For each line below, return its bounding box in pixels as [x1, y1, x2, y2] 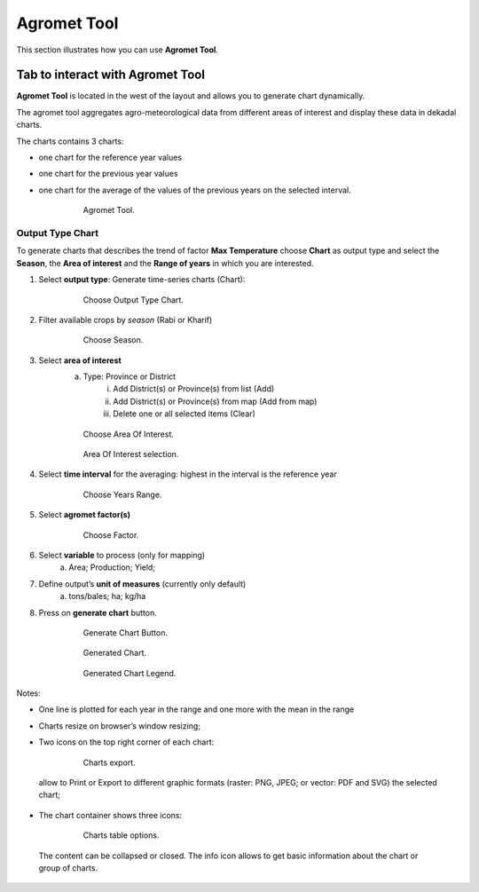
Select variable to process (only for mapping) [38, 549, 206, 560]
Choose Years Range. [82, 489, 162, 500]
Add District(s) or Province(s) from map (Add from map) [113, 396, 318, 407]
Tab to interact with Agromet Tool [16, 67, 206, 83]
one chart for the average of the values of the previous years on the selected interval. [38, 185, 351, 195]
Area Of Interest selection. [82, 449, 179, 460]
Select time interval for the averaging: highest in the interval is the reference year [38, 469, 337, 479]
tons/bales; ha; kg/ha [68, 591, 146, 602]
